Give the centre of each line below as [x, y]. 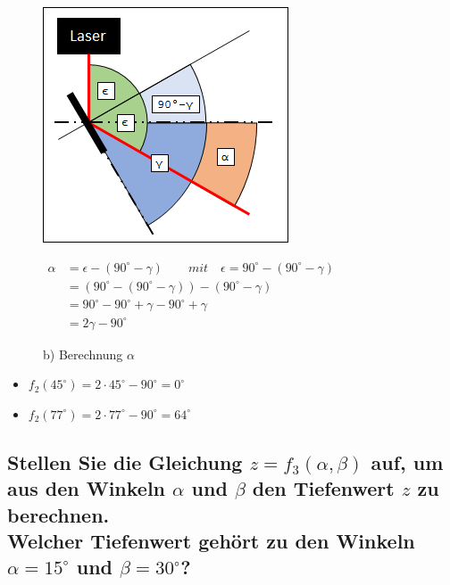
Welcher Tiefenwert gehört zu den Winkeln [211, 541]
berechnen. [58, 514]
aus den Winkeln [87, 488]
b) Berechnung [83, 354]
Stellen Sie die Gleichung [125, 461]
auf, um [407, 461]
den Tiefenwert [323, 488]
